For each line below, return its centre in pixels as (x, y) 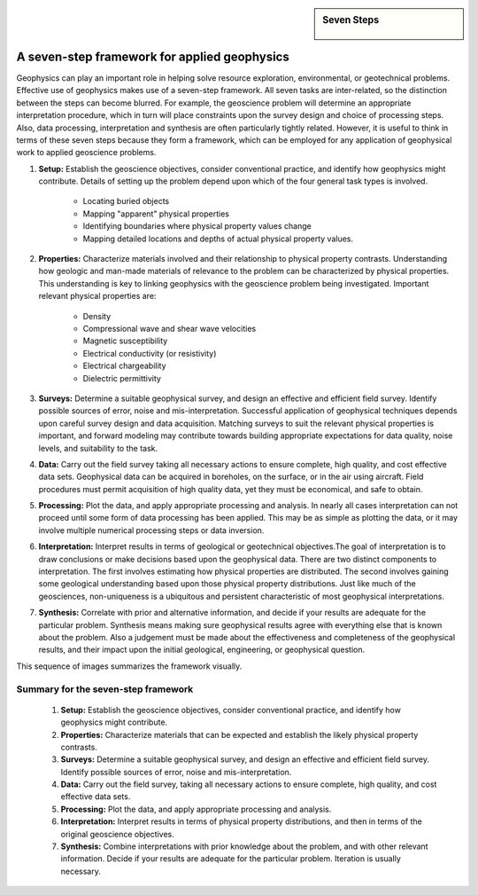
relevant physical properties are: (97, 296)
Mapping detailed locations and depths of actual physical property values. (218, 239)
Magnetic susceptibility (125, 341)
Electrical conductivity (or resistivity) (150, 353)
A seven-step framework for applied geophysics (153, 56)
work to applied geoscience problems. (86, 153)
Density (97, 316)
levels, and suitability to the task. (98, 448)
